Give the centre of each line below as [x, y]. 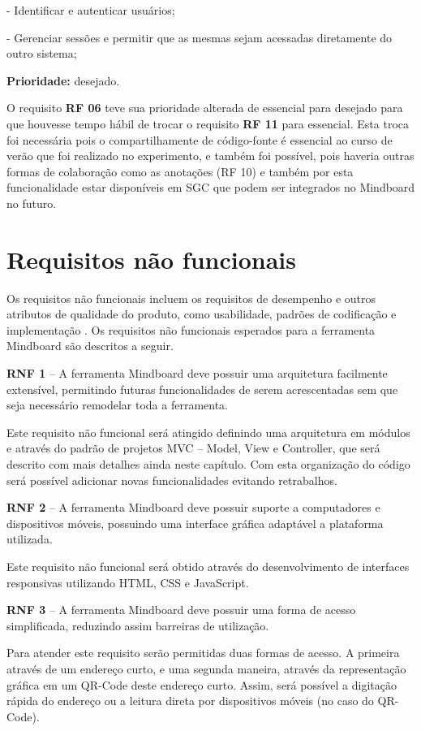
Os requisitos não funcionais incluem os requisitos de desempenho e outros [191, 298]
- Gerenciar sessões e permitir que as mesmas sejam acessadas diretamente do [200, 37]
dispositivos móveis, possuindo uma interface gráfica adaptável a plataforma [195, 523]
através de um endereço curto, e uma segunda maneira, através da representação [206, 668]
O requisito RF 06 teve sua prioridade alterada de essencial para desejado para [205, 108]
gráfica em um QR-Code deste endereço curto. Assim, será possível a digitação [202, 684]
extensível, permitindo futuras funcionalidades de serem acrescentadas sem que [202, 389]
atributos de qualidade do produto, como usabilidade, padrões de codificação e [202, 314]
